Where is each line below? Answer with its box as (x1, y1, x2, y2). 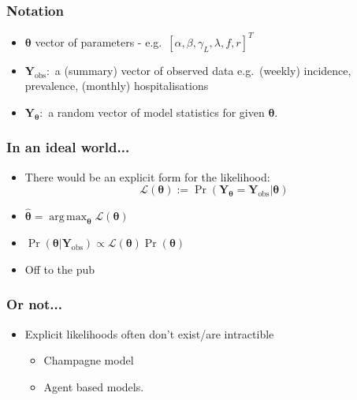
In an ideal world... (6, 137, 130, 157)
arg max (49, 211, 87, 222)
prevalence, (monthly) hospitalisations (24, 77, 209, 94)
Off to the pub (24, 260, 95, 277)
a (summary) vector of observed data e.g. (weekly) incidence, (54, 62, 351, 78)
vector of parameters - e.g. (35, 33, 162, 50)
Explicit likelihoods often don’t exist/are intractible (24, 325, 274, 342)
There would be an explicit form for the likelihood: (24, 168, 270, 185)
